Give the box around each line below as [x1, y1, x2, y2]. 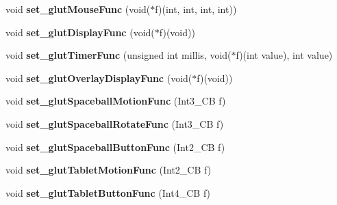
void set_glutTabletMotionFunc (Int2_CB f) [5, 163, 212, 177]
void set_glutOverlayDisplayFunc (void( [5, 70, 192, 85]
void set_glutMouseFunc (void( [5, 2, 151, 16]
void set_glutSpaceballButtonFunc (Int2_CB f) [5, 139, 225, 154]
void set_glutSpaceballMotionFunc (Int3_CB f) [5, 94, 226, 108]
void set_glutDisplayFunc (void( [5, 25, 155, 39]
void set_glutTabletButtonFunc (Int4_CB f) [5, 185, 211, 200]
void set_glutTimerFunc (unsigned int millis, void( [5, 48, 232, 62]
